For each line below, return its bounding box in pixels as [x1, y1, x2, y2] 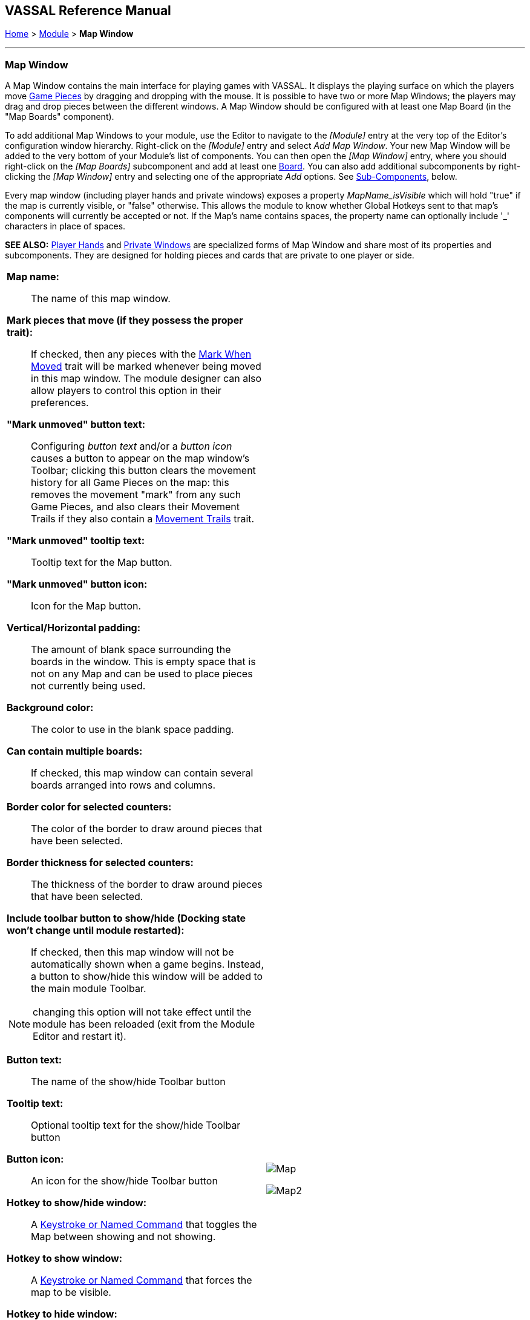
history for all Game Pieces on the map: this [31, 476, 229, 489]
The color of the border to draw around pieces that [31, 823, 263, 835]
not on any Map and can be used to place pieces [31, 668, 253, 680]
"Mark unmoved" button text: [7, 418, 146, 431]
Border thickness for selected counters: [7, 856, 194, 869]
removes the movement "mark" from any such [31, 488, 241, 501]
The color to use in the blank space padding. [31, 723, 234, 736]
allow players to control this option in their [31, 384, 221, 397]
